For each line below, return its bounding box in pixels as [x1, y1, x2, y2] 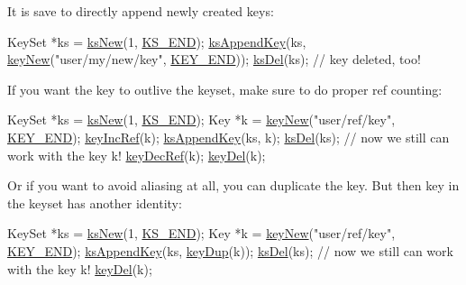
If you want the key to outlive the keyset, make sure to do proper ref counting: [7, 79, 443, 98]
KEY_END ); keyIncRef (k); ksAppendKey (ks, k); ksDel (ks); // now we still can [7, 127, 450, 146]
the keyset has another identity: [7, 193, 182, 212]
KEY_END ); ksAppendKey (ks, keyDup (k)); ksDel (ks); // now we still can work [7, 241, 453, 260]
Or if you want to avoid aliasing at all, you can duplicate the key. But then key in [7, 176, 460, 195]
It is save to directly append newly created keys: [7, 2, 274, 20]
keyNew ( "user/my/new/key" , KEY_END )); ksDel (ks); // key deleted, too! [7, 50, 421, 69]
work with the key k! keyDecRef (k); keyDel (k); [7, 145, 266, 164]
